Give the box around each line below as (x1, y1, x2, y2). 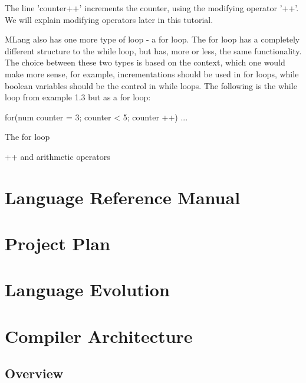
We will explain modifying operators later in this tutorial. (5, 13, 213, 25)
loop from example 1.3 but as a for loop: (5, 91, 151, 103)
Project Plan (5, 231, 110, 256)
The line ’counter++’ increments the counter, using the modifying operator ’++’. (5, 2, 299, 14)
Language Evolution (5, 277, 170, 302)
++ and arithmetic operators (5, 150, 110, 162)
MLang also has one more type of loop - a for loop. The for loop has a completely (5, 33, 300, 45)
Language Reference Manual (5, 185, 241, 209)
